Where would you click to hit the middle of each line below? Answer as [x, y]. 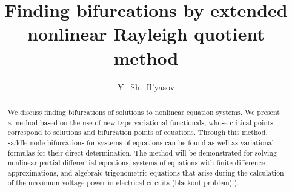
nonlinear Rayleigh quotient [146, 34]
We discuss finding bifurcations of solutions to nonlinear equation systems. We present [144, 112]
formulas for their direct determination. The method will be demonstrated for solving [142, 152]
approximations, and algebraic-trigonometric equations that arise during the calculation [146, 172]
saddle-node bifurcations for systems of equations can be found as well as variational [141, 142]
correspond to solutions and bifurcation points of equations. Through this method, [138, 132]
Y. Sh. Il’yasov [146, 86]
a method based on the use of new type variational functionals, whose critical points [140, 122]
